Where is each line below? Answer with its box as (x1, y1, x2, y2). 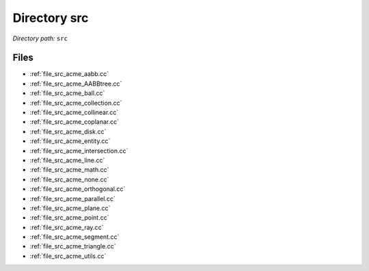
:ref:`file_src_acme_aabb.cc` (29, 70, 109, 78)
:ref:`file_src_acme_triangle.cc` (29, 242, 116, 250)
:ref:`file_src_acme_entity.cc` (29, 137, 111, 145)
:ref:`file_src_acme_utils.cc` (29, 252, 107, 260)
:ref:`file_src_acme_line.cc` (29, 156, 105, 164)
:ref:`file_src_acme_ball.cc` (29, 89, 105, 97)
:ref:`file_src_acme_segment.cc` (29, 233, 120, 241)
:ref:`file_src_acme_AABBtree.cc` (29, 79, 122, 88)
